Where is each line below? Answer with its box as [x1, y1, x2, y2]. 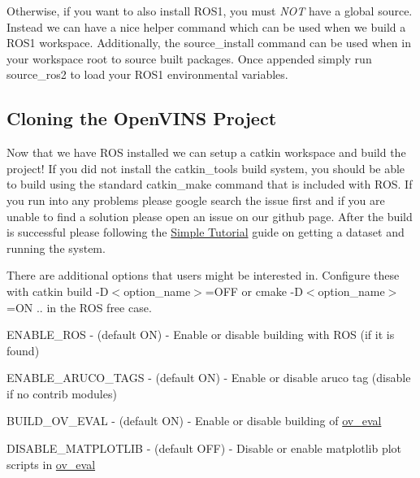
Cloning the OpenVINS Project [6, 106, 277, 131]
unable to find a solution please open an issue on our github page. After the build [6, 207, 413, 224]
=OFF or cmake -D [205, 282, 303, 299]
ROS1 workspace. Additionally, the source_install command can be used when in [6, 34, 411, 51]
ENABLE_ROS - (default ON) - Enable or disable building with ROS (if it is [6, 326, 395, 343]
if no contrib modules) [6, 385, 117, 402]
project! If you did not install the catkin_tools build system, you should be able [6, 159, 405, 176]
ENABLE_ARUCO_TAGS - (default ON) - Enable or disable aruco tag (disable [6, 369, 411, 386]
